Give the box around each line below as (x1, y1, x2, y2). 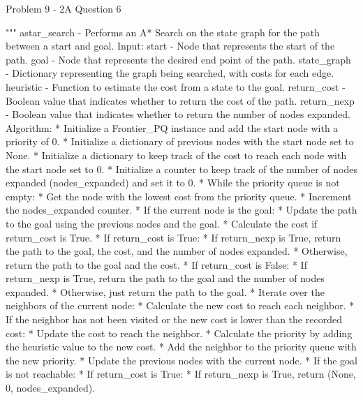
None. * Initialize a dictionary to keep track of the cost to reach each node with (6, 147, 347, 162)
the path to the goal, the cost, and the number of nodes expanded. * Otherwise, (6, 244, 348, 258)
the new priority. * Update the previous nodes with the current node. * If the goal (6, 353, 357, 367)
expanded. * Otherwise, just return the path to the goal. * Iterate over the (6, 284, 325, 299)
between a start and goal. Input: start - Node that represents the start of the (6, 38, 335, 53)
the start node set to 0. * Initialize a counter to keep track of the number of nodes (6, 161, 357, 176)
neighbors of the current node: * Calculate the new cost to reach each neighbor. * (6, 298, 355, 313)
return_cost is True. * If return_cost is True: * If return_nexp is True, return (6, 230, 341, 244)
